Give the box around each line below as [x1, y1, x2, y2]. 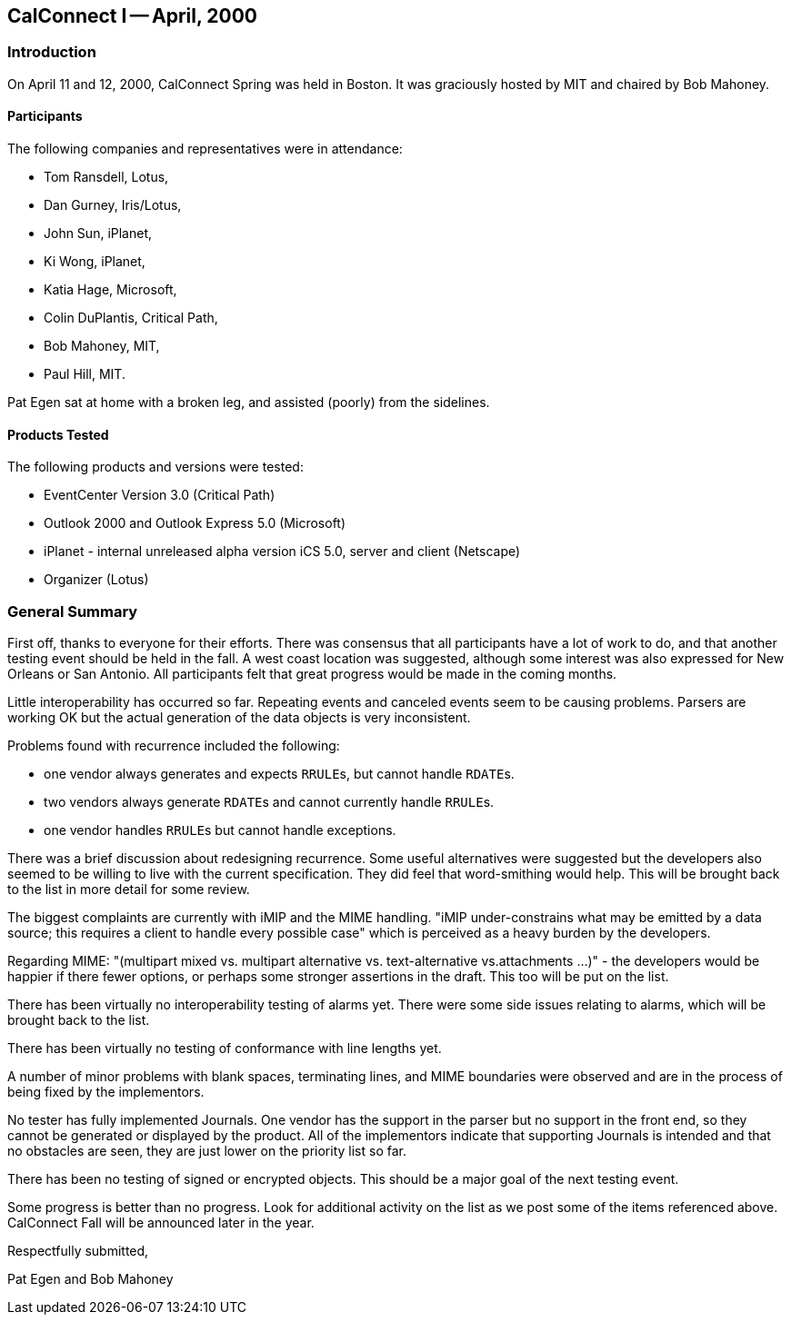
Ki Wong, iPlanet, [44, 253, 145, 270]
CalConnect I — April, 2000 [7, 5, 257, 27]
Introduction [7, 43, 96, 62]
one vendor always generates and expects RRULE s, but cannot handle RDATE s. [44, 765, 515, 781]
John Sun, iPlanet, [44, 225, 153, 242]
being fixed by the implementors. [7, 1083, 205, 1099]
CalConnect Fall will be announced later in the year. [7, 1214, 315, 1230]
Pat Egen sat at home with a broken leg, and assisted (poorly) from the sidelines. [7, 394, 490, 411]
